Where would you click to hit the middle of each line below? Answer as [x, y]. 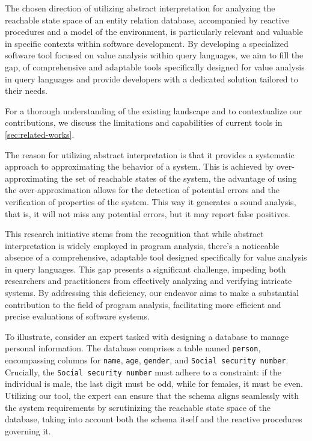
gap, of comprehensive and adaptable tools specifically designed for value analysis [155, 66]
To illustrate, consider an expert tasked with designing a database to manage [147, 336]
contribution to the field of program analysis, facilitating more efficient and [143, 304]
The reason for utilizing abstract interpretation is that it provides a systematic [150, 154]
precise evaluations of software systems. [77, 316]
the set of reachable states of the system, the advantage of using [179, 178]
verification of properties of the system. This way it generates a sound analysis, [151, 201]
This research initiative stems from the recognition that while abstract [134, 234]
